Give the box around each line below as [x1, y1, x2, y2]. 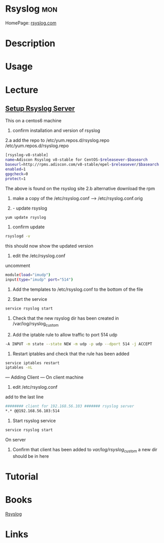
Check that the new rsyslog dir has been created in [12, 315, 119, 321]
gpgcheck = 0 [5, 171, 28, 177]
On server [5, 436, 26, 443]
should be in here [12, 453, 49, 459]
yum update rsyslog [5, 215, 46, 220]
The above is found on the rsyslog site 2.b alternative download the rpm [5, 185, 155, 191]
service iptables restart [5, 360, 60, 365]
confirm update [12, 224, 45, 230]
